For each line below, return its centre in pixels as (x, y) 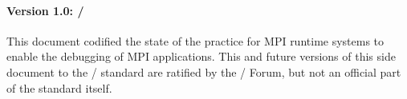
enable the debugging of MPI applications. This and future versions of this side (201, 56)
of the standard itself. (59, 87)
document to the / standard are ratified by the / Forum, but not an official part (204, 71)
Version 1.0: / (45, 10)
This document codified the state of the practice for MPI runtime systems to (195, 40)
